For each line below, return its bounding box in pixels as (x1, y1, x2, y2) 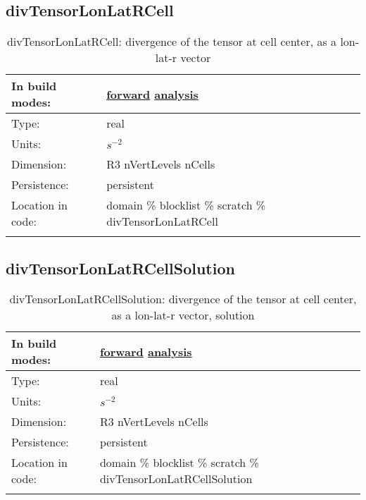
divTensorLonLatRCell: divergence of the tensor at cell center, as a (6, 33, 337, 50)
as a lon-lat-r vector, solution (111, 307, 255, 324)
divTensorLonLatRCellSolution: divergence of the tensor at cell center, (9, 291, 357, 307)
